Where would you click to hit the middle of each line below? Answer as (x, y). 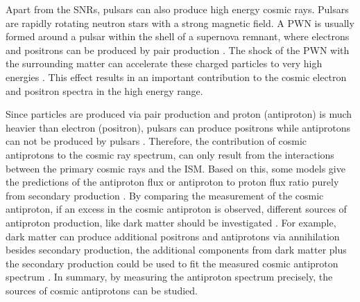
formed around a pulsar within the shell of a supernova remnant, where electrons (178, 36)
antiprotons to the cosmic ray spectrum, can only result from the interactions (170, 154)
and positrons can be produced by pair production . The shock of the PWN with (178, 50)
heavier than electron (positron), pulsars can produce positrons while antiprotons (178, 127)
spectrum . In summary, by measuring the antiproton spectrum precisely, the (169, 277)
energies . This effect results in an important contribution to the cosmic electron (176, 77)
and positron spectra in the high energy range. (104, 90)
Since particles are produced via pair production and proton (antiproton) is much (179, 114)
